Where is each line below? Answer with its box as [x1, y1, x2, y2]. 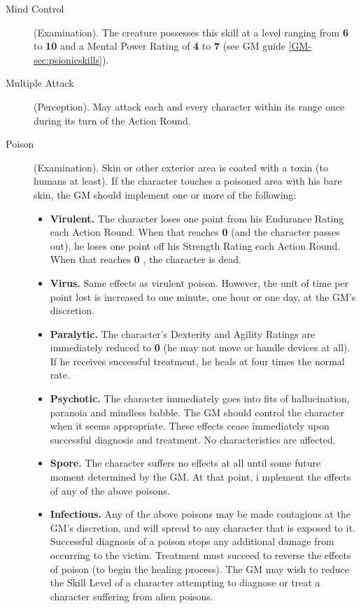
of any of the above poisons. [50, 483, 170, 497]
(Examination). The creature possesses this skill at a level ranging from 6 [34, 24, 348, 39]
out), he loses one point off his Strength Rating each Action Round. [50, 238, 341, 253]
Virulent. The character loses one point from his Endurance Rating [50, 211, 344, 225]
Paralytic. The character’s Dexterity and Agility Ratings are [50, 326, 316, 341]
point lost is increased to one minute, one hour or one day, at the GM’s [50, 289, 356, 304]
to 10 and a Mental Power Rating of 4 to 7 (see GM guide [34, 38, 285, 53]
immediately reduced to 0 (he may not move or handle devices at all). [50, 340, 351, 355]
